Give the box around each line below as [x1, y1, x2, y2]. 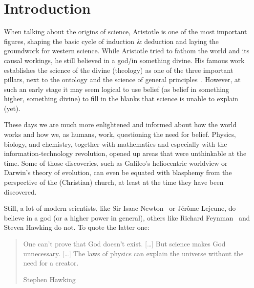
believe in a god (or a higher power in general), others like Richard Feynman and [4, 212, 250, 222]
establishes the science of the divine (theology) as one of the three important [4, 65, 233, 75]
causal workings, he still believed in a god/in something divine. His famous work [4, 55, 245, 65]
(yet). [4, 103, 21, 113]
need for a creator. [23, 258, 79, 268]
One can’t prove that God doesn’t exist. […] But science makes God [23, 239, 226, 248]
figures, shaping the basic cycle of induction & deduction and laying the [4, 36, 219, 46]
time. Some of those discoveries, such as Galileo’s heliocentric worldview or [4, 157, 228, 168]
